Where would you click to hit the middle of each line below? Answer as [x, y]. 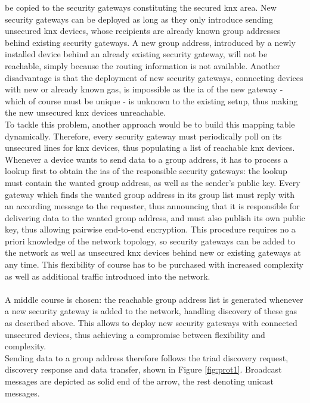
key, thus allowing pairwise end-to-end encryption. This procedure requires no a [150, 229]
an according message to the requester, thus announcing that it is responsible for [152, 206]
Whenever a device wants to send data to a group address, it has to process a [146, 159]
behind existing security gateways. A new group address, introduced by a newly [150, 42]
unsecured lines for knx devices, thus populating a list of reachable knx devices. [150, 148]
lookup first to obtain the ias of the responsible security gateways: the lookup [146, 171]
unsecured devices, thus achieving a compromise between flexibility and [135, 334]
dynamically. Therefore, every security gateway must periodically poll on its [143, 136]
